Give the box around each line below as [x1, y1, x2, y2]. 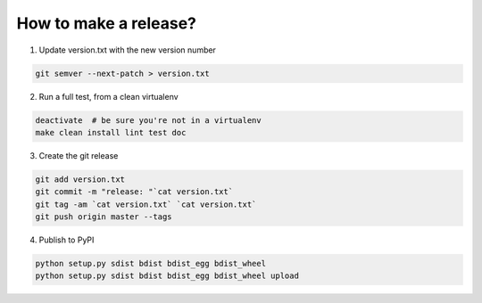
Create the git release [38, 150, 119, 160]
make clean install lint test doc [35, 127, 187, 137]
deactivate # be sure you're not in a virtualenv [35, 115, 262, 125]
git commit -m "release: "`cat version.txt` [35, 187, 234, 197]
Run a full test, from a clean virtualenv [38, 91, 179, 102]
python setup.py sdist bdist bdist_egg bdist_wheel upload [35, 271, 299, 281]
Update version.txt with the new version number [38, 45, 216, 55]
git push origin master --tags [35, 212, 173, 222]
